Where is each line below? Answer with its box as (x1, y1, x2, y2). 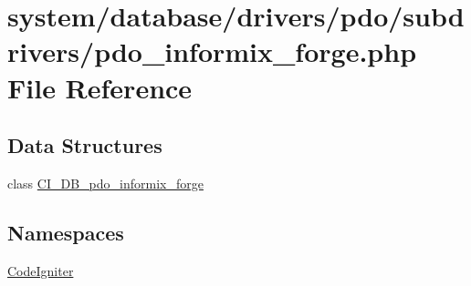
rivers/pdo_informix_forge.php (7, 33, 417, 70)
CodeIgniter (7, 260, 74, 280)
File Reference (7, 68, 193, 106)
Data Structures (7, 131, 162, 159)
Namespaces (7, 218, 124, 246)
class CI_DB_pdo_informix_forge (7, 173, 204, 192)
